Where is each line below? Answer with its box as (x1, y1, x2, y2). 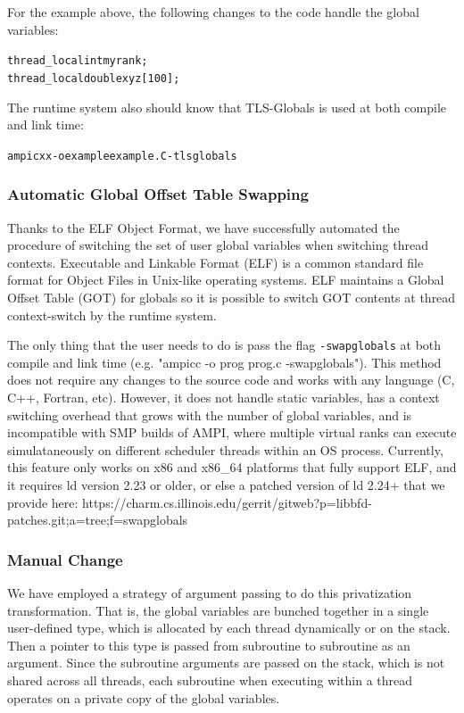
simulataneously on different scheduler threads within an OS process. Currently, (7, 440, 443, 459)
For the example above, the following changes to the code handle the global (7, 3, 419, 21)
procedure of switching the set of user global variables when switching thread (7, 236, 428, 254)
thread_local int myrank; (7, 54, 148, 68)
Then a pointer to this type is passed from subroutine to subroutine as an (7, 635, 410, 654)
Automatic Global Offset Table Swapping (7, 183, 309, 205)
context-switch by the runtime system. (7, 305, 217, 324)
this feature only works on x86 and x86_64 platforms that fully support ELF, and (7, 458, 457, 477)
